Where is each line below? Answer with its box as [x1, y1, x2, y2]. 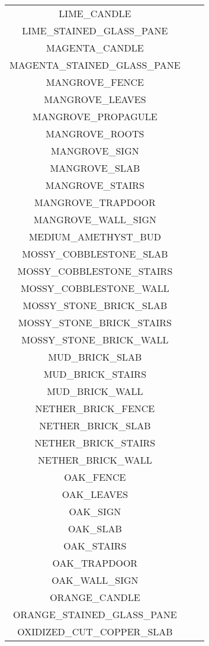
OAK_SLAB [68, 522, 122, 535]
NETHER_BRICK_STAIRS [34, 436, 156, 449]
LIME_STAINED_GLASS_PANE [22, 24, 168, 37]
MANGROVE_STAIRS [45, 178, 144, 192]
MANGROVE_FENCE [46, 75, 144, 89]
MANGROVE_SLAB [50, 161, 140, 175]
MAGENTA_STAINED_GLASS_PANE [9, 58, 181, 72]
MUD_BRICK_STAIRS [43, 367, 147, 381]
